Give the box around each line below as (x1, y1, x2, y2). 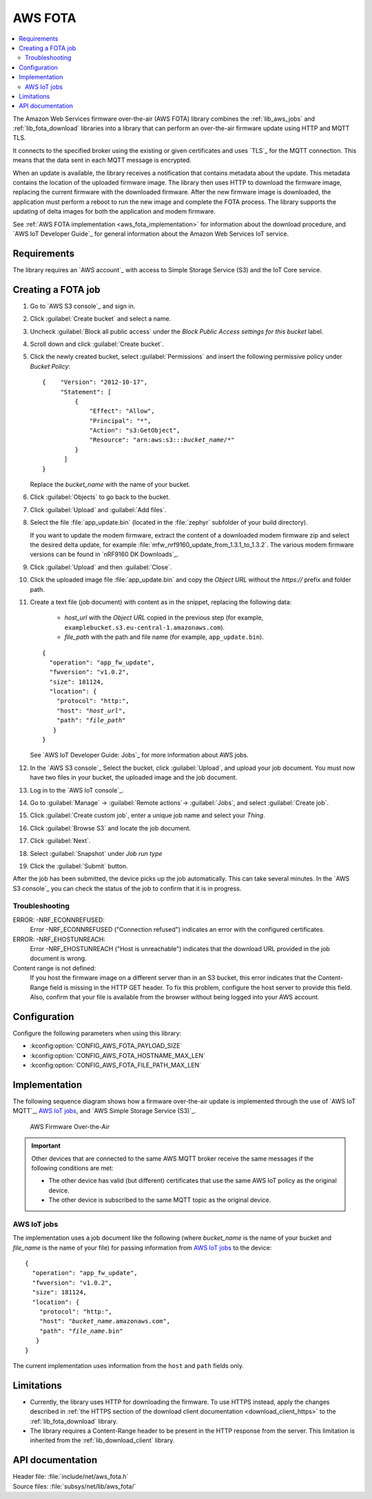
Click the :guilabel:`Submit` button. (30, 861, 128, 870)
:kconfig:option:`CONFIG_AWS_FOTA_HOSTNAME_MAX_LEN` (30, 1051, 206, 1059)
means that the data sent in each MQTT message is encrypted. (12, 156, 192, 165)
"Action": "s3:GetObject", (89, 427, 180, 434)
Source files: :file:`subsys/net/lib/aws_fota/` (12, 1482, 136, 1490)
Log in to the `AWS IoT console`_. (30, 786, 124, 794)
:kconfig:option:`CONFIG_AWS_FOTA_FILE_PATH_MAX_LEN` (30, 1061, 202, 1070)
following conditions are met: (31, 1163, 114, 1172)
